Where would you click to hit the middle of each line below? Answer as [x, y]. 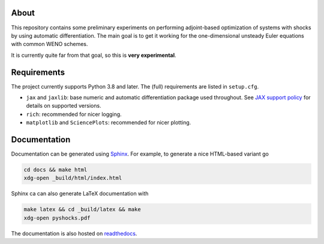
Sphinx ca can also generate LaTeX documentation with [80, 194]
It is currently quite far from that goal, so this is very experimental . [94, 55]
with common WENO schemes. [49, 44]
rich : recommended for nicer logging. [74, 114]
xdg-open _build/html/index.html [73, 178]
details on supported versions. [64, 106]
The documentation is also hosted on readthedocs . [74, 233]
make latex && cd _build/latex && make [82, 210]
